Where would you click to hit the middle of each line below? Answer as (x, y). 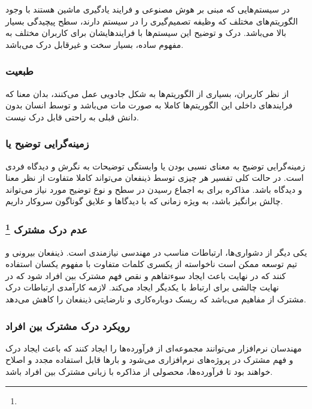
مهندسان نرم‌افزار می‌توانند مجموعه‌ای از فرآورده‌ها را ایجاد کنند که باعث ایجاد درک (154, 348)
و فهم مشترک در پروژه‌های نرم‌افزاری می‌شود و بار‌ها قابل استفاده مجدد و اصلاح (149, 360)
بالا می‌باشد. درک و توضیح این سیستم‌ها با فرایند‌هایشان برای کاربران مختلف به (146, 33)
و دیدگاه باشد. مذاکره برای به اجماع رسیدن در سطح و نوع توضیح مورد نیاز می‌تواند (154, 189)
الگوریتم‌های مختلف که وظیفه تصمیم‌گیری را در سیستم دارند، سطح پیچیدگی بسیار (152, 21)
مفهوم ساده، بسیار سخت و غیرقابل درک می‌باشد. (95, 44)
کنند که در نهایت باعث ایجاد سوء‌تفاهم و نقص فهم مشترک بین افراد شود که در (146, 275)
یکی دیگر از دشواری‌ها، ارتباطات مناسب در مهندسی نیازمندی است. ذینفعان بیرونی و (156, 252)
